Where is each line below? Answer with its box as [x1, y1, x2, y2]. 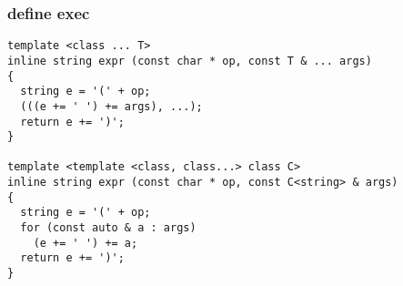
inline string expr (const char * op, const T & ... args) [7, 54, 372, 67]
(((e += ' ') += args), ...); [20, 99, 203, 113]
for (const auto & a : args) [20, 221, 196, 235]
